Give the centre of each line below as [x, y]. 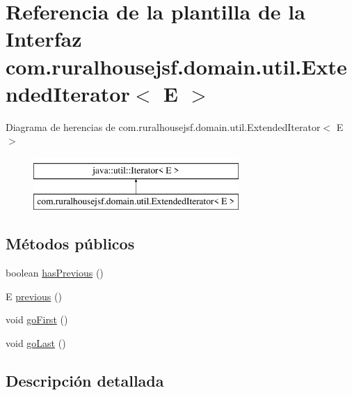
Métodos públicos [70, 243]
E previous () [34, 296]
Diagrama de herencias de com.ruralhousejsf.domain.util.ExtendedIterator [163, 126]
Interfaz [44, 39]
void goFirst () [37, 319]
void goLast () [36, 343]
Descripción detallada [85, 381]
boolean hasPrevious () [55, 273]
